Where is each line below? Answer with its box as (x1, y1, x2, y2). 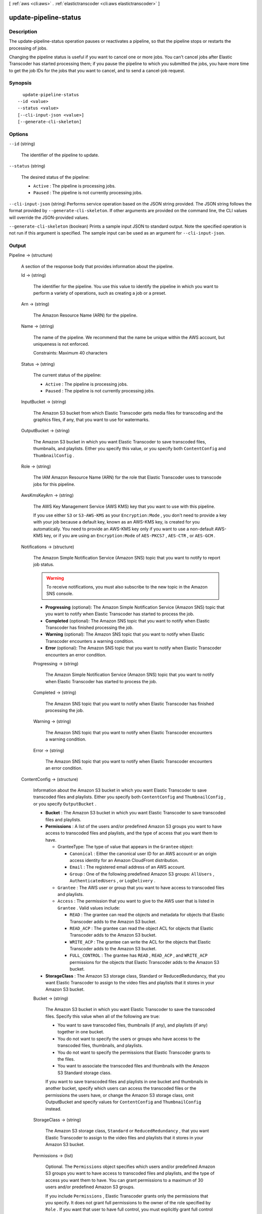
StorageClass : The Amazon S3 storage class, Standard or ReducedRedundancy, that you (45, 973, 225, 978)
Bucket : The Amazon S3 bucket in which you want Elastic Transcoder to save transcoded (45, 810, 226, 816)
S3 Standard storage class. (57, 1070, 112, 1076)
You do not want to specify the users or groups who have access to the (57, 1036, 200, 1042)
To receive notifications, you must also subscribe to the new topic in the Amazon (46, 584, 208, 590)
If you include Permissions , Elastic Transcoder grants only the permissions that (45, 1193, 209, 1199)
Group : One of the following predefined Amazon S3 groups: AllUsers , (69, 871, 214, 877)
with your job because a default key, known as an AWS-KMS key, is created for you (33, 519, 200, 525)
